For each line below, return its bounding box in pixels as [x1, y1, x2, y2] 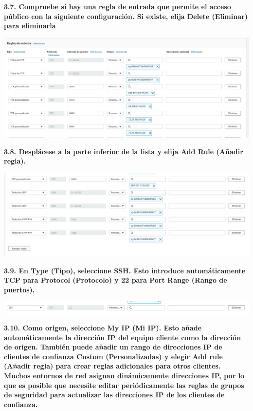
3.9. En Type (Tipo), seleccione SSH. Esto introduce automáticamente [4, 265, 246, 275]
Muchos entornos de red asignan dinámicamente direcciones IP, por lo [4, 370, 245, 381]
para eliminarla [4, 21, 56, 31]
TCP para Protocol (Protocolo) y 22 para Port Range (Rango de [4, 275, 227, 285]
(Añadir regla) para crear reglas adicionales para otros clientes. [4, 361, 221, 371]
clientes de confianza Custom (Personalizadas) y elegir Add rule [4, 351, 223, 361]
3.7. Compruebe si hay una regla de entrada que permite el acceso [4, 1, 231, 11]
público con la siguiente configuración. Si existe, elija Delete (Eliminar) [4, 11, 248, 21]
